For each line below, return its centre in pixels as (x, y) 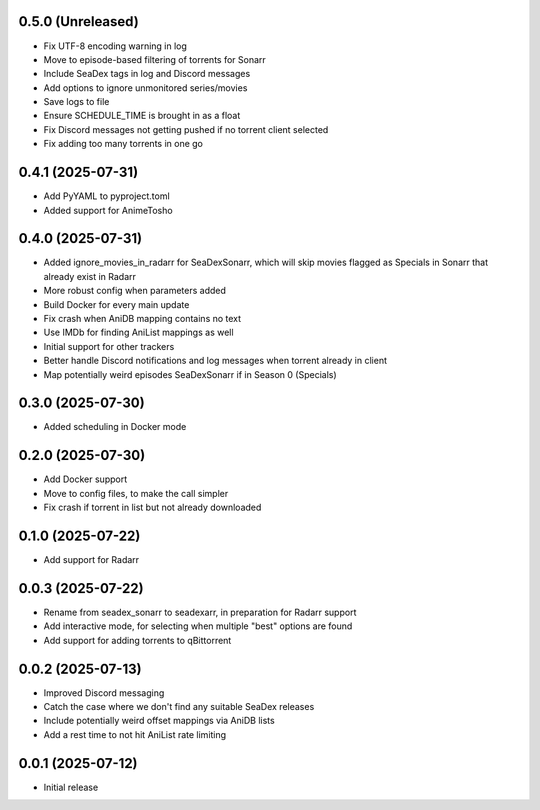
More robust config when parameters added (135, 291)
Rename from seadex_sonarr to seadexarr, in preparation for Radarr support (200, 612)
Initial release (71, 787)
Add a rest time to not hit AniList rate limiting (135, 734)
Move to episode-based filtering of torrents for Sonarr (155, 59)
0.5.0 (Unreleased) (78, 21)
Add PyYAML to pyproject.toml (106, 196)
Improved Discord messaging (104, 692)
